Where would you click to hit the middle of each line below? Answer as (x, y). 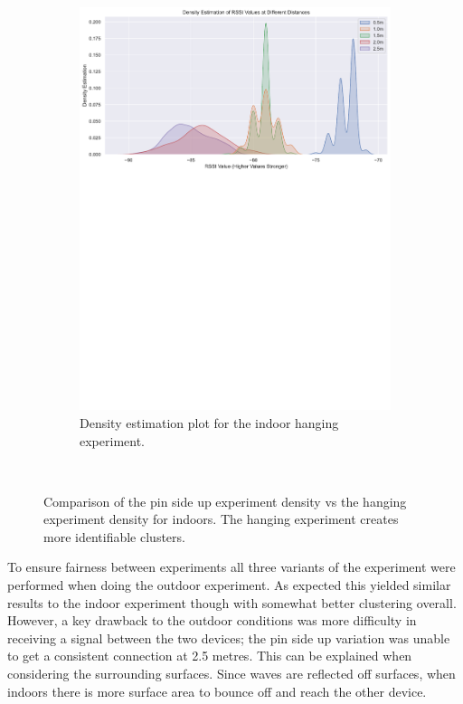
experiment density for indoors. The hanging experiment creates (221, 519)
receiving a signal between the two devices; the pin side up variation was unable (229, 637)
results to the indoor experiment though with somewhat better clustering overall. (232, 602)
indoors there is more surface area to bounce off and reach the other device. (217, 691)
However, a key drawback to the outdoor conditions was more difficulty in (212, 620)
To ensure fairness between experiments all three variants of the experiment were (231, 567)
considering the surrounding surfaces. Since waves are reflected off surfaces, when (231, 674)
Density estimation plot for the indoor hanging (209, 422)
